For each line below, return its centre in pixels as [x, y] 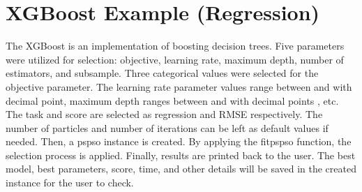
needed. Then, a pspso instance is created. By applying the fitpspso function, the [179, 141]
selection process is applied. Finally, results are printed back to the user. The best [181, 155]
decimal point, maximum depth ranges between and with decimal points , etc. [172, 100]
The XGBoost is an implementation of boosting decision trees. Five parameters [175, 46]
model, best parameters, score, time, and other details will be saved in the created [181, 169]
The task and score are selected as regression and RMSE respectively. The [164, 114]
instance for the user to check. [70, 183]
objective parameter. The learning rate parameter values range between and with [179, 86]
